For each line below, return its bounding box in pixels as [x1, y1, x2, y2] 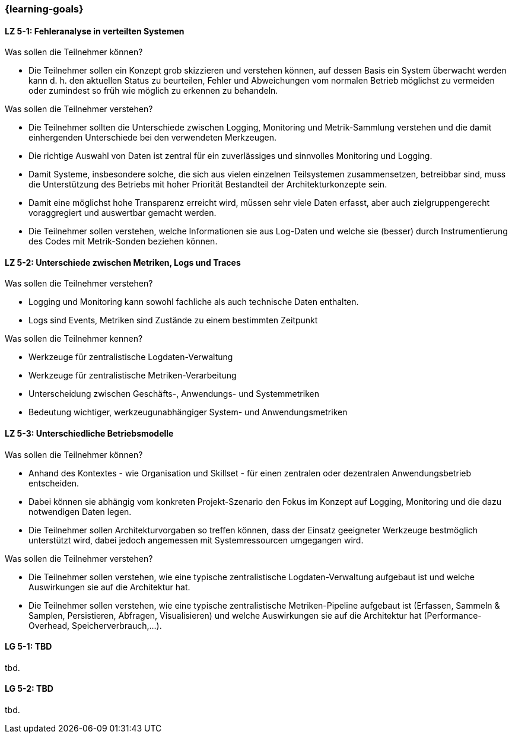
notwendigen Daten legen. [28, 506, 132, 517]
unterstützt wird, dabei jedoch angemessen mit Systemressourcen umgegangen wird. [28, 535, 364, 545]
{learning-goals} [5, 3, 84, 15]
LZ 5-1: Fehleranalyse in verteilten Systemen [5, 26, 185, 36]
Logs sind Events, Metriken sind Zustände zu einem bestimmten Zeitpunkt [28, 315, 318, 326]
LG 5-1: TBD [5, 641, 52, 652]
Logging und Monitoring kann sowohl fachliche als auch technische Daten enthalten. [28, 297, 359, 307]
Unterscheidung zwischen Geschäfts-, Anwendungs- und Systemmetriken [28, 389, 319, 399]
